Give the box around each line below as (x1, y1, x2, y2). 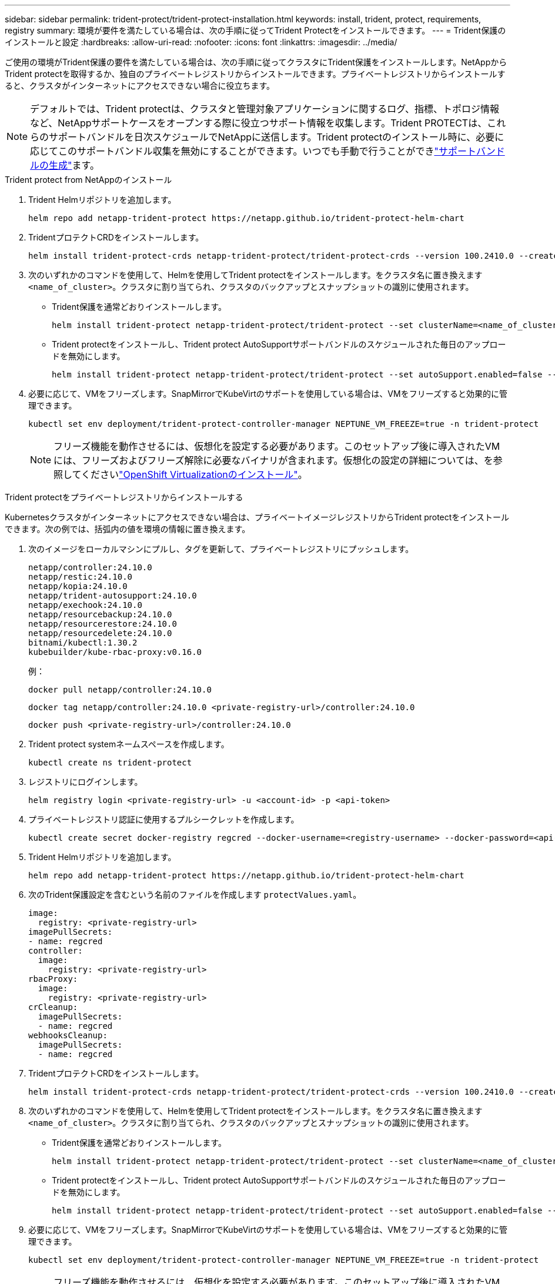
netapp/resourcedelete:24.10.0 (28, 628, 172, 638)
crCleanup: (28, 1002, 78, 1012)
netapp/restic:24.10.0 (28, 572, 133, 581)
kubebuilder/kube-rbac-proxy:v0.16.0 (28, 647, 202, 657)
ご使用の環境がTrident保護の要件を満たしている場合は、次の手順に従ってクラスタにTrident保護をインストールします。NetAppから (5, 57, 507, 67)
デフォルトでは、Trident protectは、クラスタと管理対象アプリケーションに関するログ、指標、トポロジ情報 (30, 103, 500, 115)
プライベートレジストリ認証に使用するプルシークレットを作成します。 (28, 814, 299, 824)
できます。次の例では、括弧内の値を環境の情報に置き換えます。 (5, 524, 250, 534)
